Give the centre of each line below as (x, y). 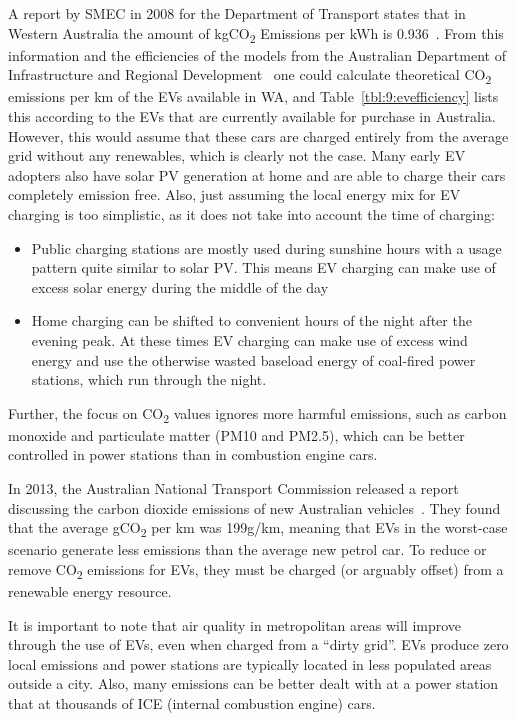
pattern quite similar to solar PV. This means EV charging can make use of (263, 267)
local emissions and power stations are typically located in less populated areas (250, 663)
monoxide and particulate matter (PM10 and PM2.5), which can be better (236, 434)
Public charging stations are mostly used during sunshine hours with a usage (266, 247)
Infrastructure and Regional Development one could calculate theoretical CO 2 (250, 76)
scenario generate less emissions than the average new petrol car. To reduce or (247, 549)
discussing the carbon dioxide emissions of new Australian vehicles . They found (254, 507)
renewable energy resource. (90, 591)
